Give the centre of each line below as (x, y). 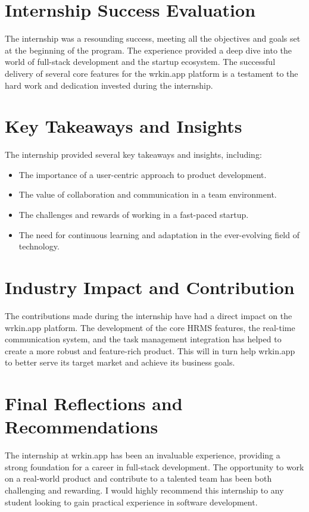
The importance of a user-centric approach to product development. (143, 174)
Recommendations (82, 427)
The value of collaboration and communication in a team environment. (148, 194)
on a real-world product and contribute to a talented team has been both (138, 478)
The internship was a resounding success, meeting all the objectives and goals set (153, 38)
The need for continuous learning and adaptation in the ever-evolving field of (159, 234)
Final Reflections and (94, 403)
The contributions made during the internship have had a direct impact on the (149, 315)
